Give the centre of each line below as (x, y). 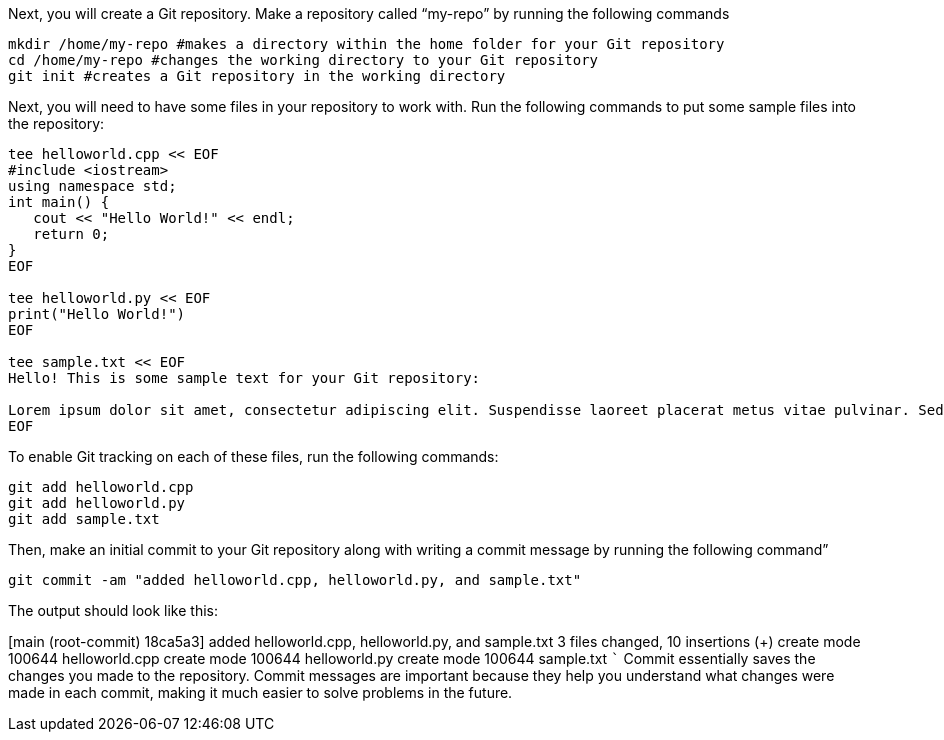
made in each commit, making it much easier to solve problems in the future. (260, 692)
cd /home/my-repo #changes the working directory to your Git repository (303, 60)
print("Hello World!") (97, 314)
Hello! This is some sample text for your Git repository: (244, 378)
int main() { (59, 202)
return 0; (71, 234)
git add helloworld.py (97, 503)
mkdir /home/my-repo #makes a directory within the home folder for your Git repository (366, 44)
